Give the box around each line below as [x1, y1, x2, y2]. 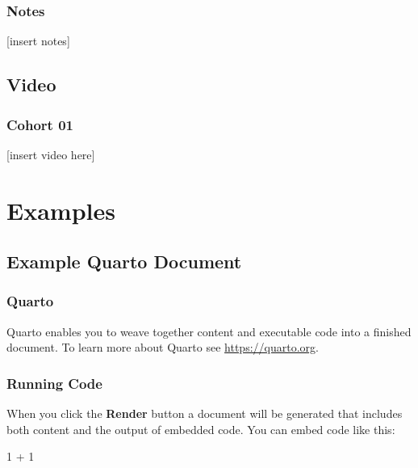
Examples [6, 193, 115, 226]
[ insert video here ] [6, 145, 95, 162]
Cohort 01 [6, 114, 74, 134]
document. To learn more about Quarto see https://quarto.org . [6, 339, 319, 356]
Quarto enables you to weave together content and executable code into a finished [6, 323, 412, 339]
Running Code [6, 373, 102, 393]
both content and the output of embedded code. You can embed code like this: [6, 420, 395, 437]
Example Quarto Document [6, 249, 242, 274]
